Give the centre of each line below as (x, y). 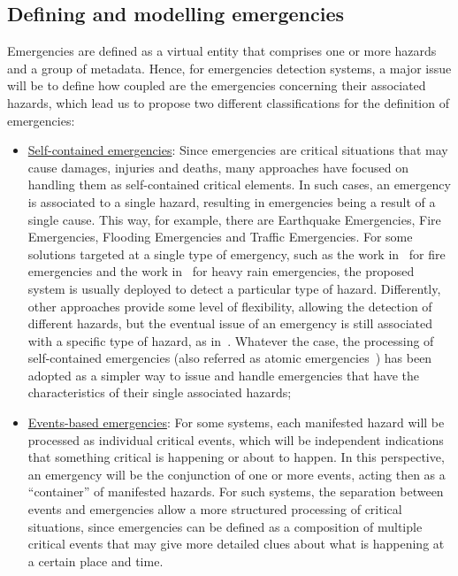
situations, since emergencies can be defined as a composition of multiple (225, 526)
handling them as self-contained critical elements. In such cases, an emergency (239, 184)
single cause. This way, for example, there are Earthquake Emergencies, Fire (234, 219)
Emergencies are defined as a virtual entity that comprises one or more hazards (222, 51)
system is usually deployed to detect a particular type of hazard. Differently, (234, 288)
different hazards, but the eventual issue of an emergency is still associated (230, 323)
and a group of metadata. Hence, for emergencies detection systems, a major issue (229, 68)
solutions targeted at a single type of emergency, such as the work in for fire (237, 253)
